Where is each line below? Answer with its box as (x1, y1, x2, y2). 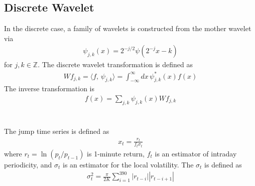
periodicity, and (4, 159, 52, 169)
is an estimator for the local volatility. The (63, 159, 194, 169)
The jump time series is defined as (4, 125, 109, 136)
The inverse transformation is (4, 83, 95, 94)
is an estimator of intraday (155, 148, 237, 158)
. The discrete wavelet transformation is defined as (38, 59, 193, 70)
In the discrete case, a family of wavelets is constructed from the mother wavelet (4, 23, 251, 34)
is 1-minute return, (87, 148, 145, 158)
